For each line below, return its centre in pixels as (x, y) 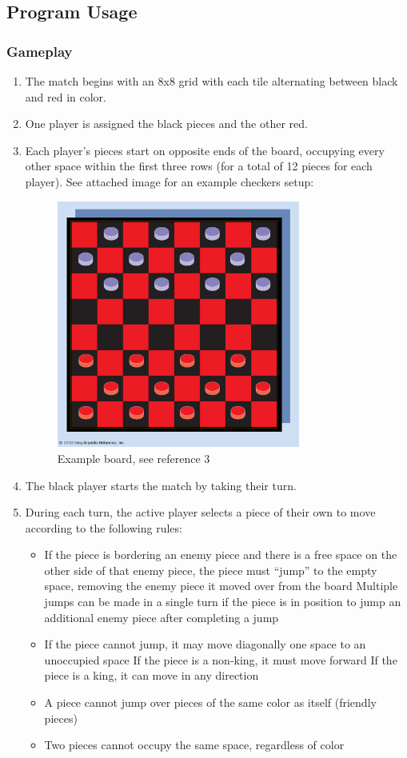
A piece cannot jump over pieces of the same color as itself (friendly (210, 702)
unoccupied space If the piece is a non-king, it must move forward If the (221, 659)
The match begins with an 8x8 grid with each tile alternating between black (211, 81)
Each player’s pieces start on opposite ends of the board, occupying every (205, 150)
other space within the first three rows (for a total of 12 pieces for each (199, 166)
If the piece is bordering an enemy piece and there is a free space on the (221, 555)
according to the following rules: (104, 527)
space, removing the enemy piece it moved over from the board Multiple (221, 586)
